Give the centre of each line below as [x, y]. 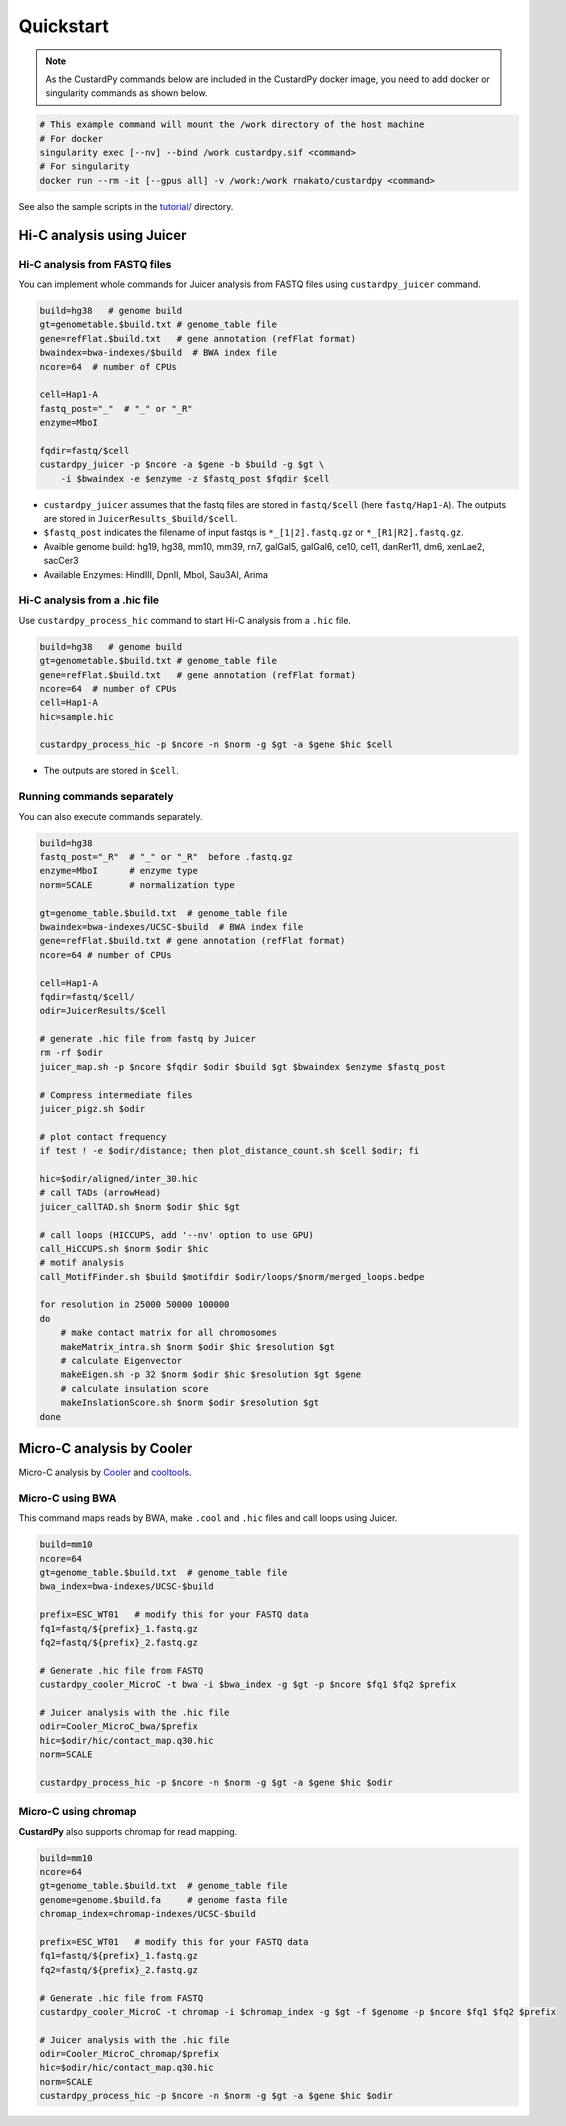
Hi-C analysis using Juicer [102, 235]
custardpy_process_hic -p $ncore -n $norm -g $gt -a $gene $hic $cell [216, 744]
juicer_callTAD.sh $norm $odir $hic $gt [139, 1206]
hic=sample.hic [76, 716]
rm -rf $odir [71, 1053]
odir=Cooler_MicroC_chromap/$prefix [129, 2054]
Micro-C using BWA [67, 1498]
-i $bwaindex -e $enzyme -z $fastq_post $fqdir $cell [195, 478]
